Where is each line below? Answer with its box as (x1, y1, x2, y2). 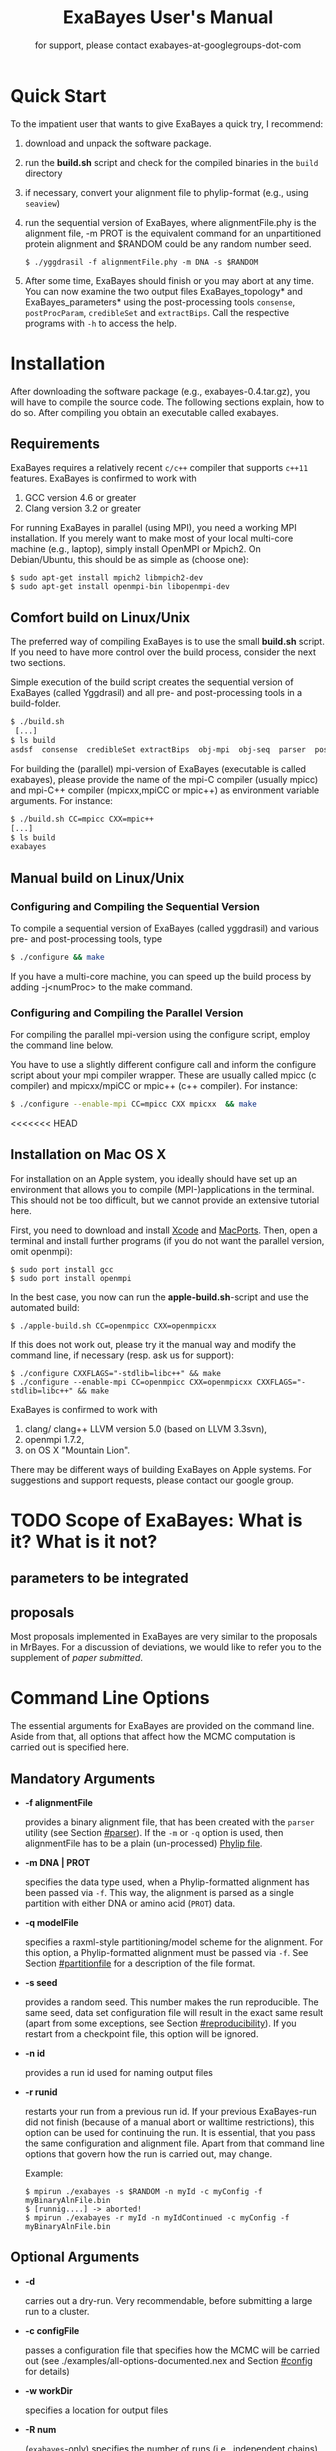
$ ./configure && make (10, 952, 105, 962)
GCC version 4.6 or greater (24, 492, 137, 504)
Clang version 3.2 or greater (24, 502, 142, 515)
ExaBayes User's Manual (63, 6, 273, 29)
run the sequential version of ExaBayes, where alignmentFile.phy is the (24, 216, 317, 228)
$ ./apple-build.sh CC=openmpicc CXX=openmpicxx (10, 1321, 217, 1331)
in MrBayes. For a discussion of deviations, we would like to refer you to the (10, 1641, 322, 1653)
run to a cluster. (24, 2305, 90, 2317)
